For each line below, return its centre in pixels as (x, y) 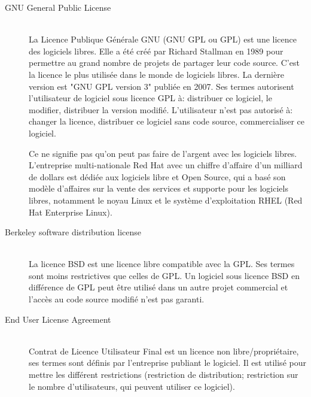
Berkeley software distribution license (73, 232)
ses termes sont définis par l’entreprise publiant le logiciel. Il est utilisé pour (167, 363)
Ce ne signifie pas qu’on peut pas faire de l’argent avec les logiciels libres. (163, 153)
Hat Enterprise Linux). (71, 212)
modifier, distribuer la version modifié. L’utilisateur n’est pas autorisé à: (161, 109)
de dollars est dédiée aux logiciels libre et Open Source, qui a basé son (157, 176)
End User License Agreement (58, 319)
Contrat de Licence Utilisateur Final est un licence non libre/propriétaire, (164, 351)
